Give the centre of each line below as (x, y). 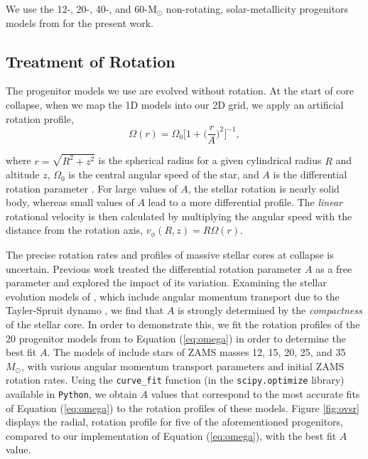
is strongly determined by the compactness (270, 310)
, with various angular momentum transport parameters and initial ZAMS (183, 366)
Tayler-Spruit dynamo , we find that (85, 310)
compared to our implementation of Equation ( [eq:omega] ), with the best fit (171, 435)
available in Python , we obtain (71, 393)
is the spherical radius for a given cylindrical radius (210, 160)
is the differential (310, 174)
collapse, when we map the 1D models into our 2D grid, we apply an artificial (175, 104)
